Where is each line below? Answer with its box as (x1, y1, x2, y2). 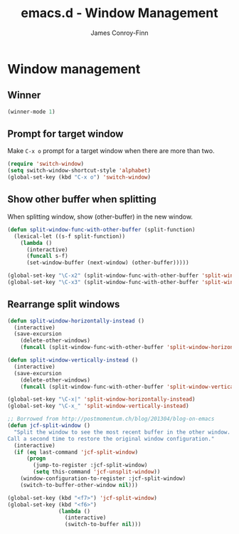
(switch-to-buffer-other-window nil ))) (20, 481, 139, 488)
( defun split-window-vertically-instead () (7, 357, 139, 364)
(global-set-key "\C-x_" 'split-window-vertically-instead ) (7, 402, 190, 410)
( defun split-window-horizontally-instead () (7, 317, 144, 325)
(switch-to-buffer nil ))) (64, 521, 142, 528)
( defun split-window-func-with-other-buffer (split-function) (7, 226, 196, 233)
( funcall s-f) (26, 253, 69, 260)
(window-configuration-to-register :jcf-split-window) (20, 475, 186, 482)
